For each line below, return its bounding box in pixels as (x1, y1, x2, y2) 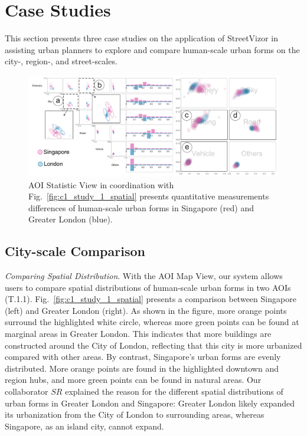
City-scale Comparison (5, 242, 145, 260)
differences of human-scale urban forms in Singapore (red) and (28, 201, 254, 214)
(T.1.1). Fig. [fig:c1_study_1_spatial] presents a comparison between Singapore (5, 293, 296, 305)
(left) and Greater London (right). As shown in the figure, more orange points (5, 304, 287, 316)
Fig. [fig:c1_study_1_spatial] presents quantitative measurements (28, 190, 269, 202)
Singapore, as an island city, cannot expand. (5, 419, 164, 432)
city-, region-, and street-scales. (5, 55, 117, 67)
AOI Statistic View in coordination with (28, 178, 174, 191)
